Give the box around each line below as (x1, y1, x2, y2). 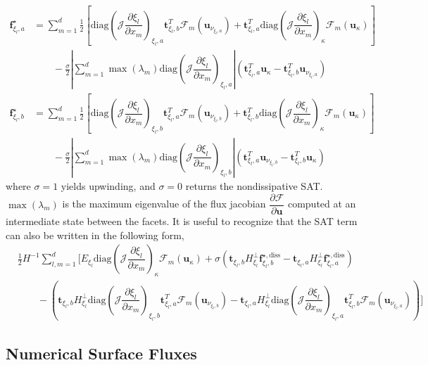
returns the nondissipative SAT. (185, 179, 323, 193)
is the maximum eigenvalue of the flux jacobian (62, 196, 266, 211)
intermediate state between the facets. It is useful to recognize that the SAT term (6, 214, 358, 229)
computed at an (287, 196, 356, 211)
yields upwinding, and (61, 179, 156, 193)
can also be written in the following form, (6, 227, 184, 242)
